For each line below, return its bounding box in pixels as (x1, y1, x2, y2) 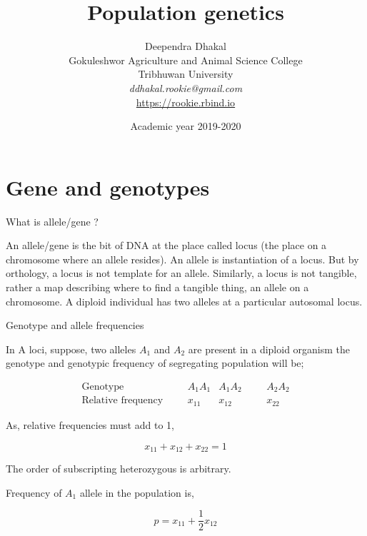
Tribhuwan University (138, 66, 233, 81)
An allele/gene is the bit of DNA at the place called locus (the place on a (6, 238, 327, 253)
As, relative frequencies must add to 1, (6, 417, 174, 432)
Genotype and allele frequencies (6, 318, 144, 333)
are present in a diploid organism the (188, 341, 351, 356)
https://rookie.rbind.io (136, 94, 236, 109)
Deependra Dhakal (144, 39, 226, 54)
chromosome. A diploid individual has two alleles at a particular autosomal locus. (6, 293, 363, 308)
